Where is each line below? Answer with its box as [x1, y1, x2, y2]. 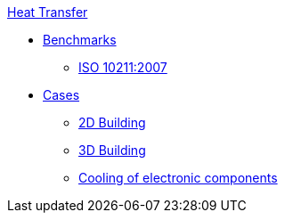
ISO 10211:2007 [78, 60, 167, 75]
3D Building [78, 143, 146, 158]
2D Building [78, 115, 146, 130]
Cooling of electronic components [78, 170, 278, 185]
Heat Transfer [7, 4, 88, 20]
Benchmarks [43, 32, 117, 47]
